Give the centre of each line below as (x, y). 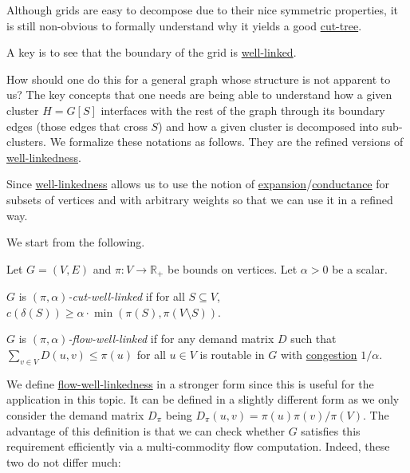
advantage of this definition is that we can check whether (146, 430)
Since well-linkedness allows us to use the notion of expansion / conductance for (198, 184)
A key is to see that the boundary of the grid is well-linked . (152, 52)
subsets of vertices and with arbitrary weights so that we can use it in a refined (200, 199)
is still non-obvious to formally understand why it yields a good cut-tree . (184, 25)
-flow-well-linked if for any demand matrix (171, 339)
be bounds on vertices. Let (233, 268)
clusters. (26, 142)
